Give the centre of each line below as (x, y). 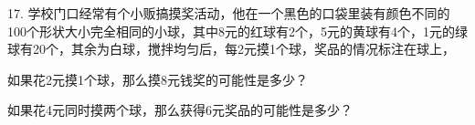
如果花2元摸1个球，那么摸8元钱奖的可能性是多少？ (158, 79)
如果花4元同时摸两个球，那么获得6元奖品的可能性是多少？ (180, 110)
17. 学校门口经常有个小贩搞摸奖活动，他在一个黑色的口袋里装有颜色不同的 (229, 13)
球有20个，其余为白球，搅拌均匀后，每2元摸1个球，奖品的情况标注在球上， (231, 49)
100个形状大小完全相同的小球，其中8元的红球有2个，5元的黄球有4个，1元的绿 (237, 31)
